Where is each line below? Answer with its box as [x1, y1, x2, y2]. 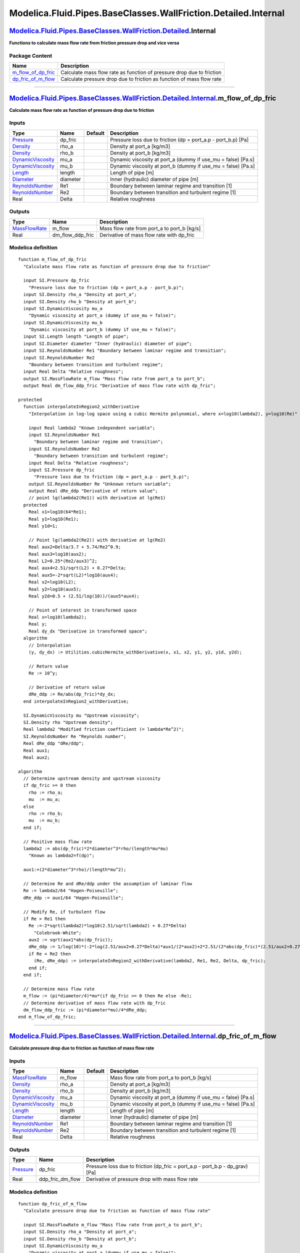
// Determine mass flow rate [23, 986, 95, 992]
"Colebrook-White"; [33, 930, 82, 936]
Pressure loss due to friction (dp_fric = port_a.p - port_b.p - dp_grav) [85, 1163, 248, 1170]
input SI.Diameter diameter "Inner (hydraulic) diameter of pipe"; [23, 341, 192, 346]
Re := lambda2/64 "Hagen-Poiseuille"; [23, 888, 118, 894]
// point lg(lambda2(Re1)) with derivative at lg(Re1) [28, 495, 166, 501]
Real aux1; [23, 747, 50, 753]
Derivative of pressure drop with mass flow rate [85, 1176, 198, 1183]
